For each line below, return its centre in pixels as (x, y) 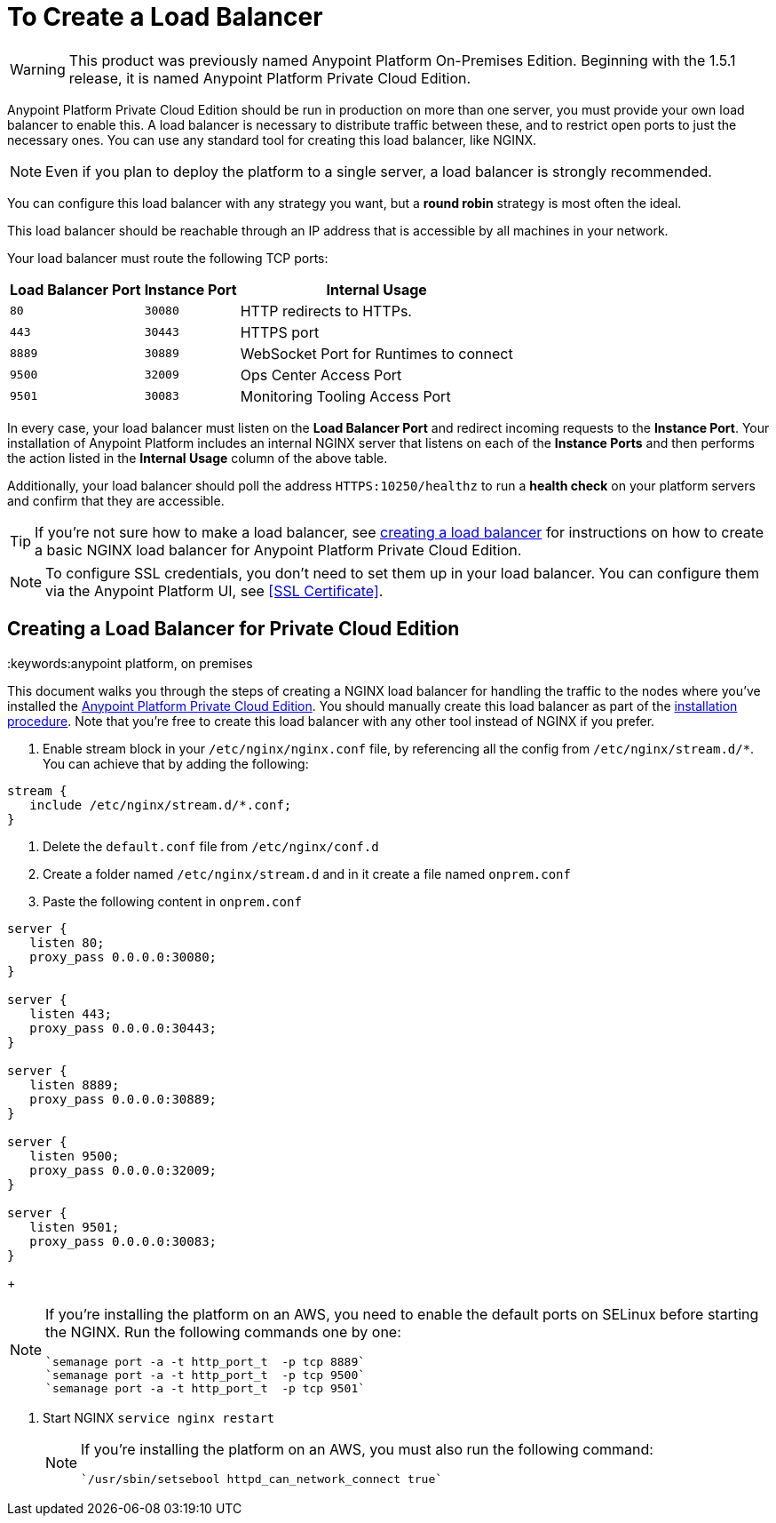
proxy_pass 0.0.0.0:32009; (123, 1170)
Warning (38, 69)
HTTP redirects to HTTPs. (326, 311)
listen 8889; (75, 1084)
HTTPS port (280, 332)
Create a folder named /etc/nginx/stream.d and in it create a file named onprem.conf (307, 873)
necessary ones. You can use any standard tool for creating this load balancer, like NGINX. (272, 140)
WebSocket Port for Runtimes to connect (376, 353)
